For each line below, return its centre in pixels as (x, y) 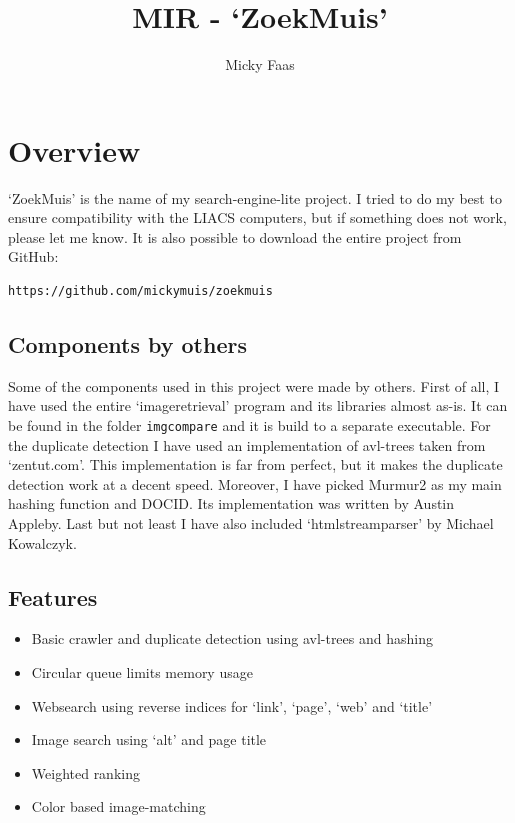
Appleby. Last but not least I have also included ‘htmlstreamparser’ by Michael (251, 523)
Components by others (127, 344)
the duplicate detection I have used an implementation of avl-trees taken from (247, 444)
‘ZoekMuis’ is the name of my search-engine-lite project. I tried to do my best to (255, 197)
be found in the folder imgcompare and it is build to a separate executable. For (249, 425)
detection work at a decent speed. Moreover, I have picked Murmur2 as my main (255, 483)
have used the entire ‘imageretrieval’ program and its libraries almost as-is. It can (258, 405)
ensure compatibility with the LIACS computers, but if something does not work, (257, 217)
